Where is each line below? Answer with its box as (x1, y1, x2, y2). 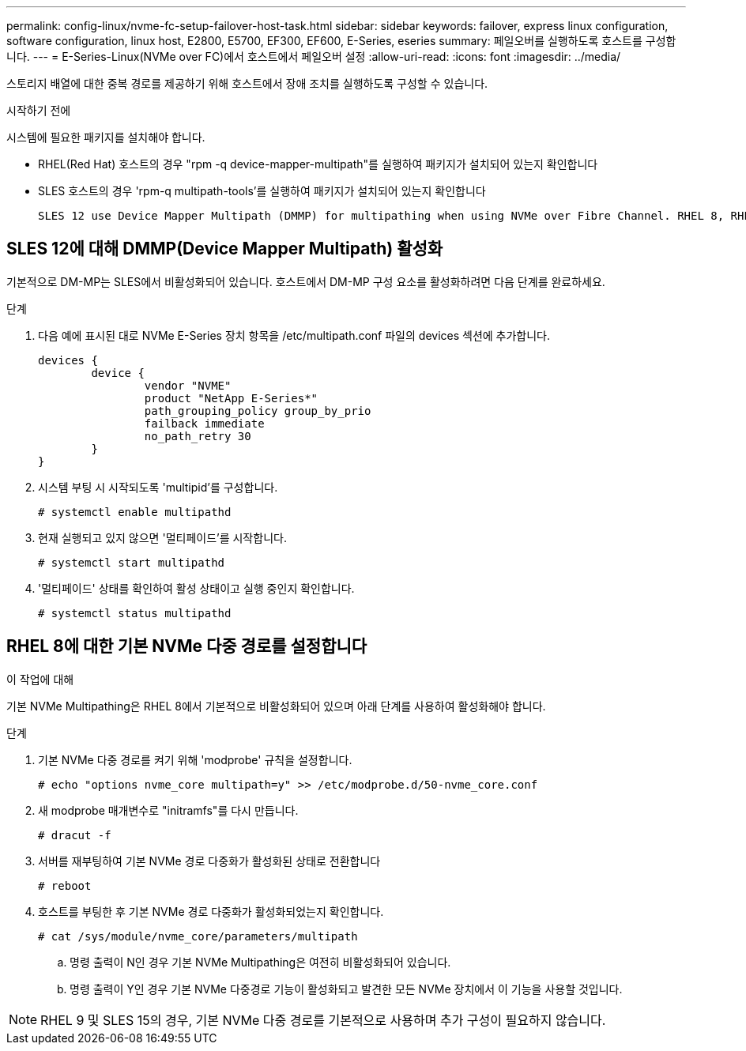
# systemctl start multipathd (38, 556, 225, 569)
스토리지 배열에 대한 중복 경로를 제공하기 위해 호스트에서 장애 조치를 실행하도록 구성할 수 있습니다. (6, 77, 488, 90)
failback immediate (144, 416, 265, 430)
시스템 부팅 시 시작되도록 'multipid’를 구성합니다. (38, 480, 278, 494)
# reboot (38, 879, 92, 892)
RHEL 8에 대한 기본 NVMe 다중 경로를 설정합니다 (6, 636, 367, 657)
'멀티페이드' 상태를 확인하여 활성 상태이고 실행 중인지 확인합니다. (38, 581, 355, 595)
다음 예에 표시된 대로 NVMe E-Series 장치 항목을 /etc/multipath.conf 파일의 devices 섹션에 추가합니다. (38, 328, 551, 342)
